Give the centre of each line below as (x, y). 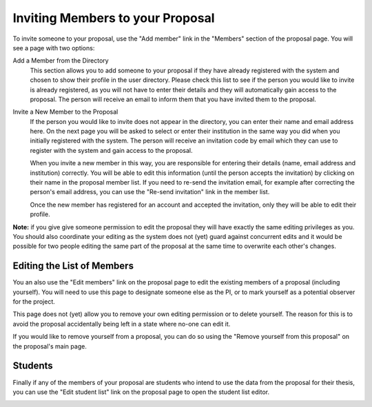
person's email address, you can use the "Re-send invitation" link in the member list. (150, 192)
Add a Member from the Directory (61, 61)
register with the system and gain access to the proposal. (111, 150)
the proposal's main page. (50, 346)
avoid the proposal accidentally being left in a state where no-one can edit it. (122, 324)
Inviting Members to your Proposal (114, 18)
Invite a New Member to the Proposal (65, 112)
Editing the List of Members (73, 266)
